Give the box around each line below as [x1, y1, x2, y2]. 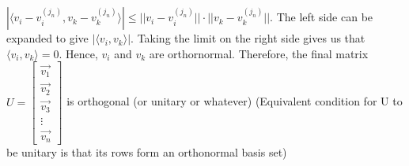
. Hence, [59, 45, 98, 61]
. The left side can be [270, 9, 373, 25]
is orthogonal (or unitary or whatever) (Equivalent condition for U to [66, 93, 403, 109]
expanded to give [6, 30, 89, 46]
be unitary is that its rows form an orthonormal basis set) [6, 144, 287, 160]
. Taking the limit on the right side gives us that [131, 30, 365, 46]
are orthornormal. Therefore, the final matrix [149, 45, 369, 61]
